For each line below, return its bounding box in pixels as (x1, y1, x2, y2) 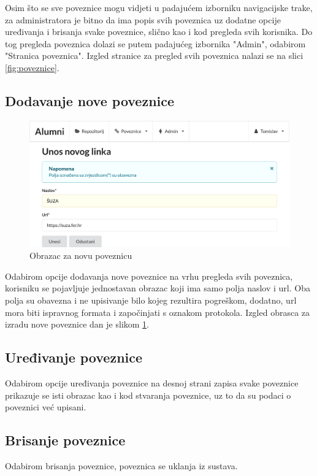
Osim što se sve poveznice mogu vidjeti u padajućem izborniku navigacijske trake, (5, 1, 313, 13)
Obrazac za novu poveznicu (29, 249, 132, 262)
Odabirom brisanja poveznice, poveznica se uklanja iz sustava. (5, 459, 238, 472)
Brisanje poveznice (5, 431, 126, 450)
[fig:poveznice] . (5, 61, 59, 74)
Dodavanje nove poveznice (5, 91, 175, 110)
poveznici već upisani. (5, 401, 86, 413)
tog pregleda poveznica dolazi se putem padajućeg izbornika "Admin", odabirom (5, 37, 306, 50)
